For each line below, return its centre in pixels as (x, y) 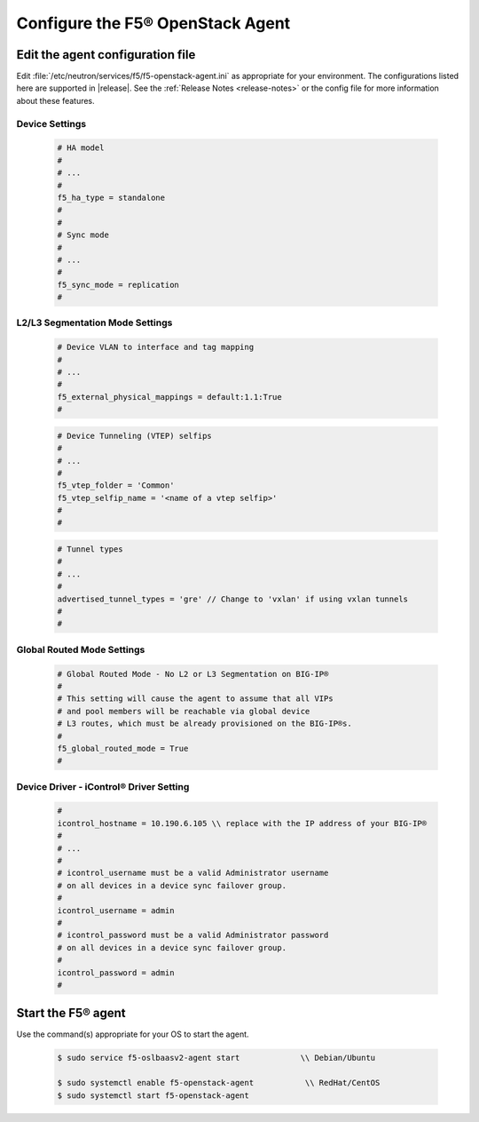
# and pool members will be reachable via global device (184, 711)
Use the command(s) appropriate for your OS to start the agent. (133, 1034)
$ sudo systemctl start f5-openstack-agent (153, 1095)
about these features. (55, 100)
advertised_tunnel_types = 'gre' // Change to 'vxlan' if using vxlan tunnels (232, 599)
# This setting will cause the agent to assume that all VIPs (195, 699)
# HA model (81, 148)
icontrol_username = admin (116, 910)
